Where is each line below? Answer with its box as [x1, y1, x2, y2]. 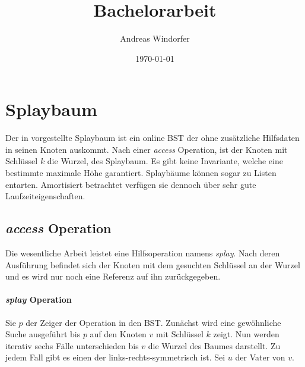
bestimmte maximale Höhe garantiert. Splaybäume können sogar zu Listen [5, 167, 277, 179]
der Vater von [235, 351, 285, 363]
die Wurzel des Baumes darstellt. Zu [148, 339, 281, 352]
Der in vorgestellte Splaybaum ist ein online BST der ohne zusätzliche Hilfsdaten [5, 131, 300, 144]
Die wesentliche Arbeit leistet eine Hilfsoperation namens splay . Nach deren [5, 247, 280, 259]
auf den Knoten [90, 328, 147, 340]
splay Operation [5, 293, 72, 306]
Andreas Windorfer [120, 32, 190, 45]
